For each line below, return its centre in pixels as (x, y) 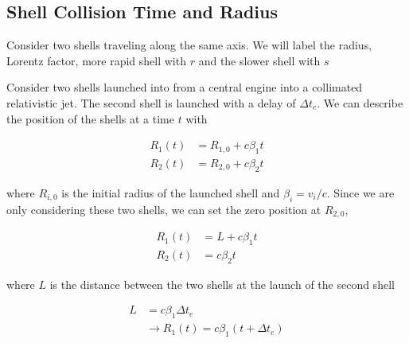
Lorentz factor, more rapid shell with (96, 60)
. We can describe (360, 102)
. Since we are (360, 192)
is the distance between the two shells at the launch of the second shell (222, 284)
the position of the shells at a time (90, 118)
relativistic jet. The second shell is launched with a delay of (151, 102)
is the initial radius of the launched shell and (171, 192)
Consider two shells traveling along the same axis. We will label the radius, (189, 45)
